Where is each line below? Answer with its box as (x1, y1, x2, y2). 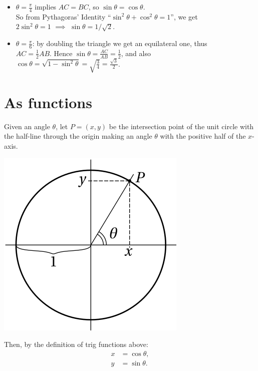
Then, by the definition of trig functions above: (4, 339, 148, 349)
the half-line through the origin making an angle (4, 131, 152, 141)
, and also (121, 48, 151, 58)
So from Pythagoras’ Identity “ (16, 11, 111, 22)
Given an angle (4, 121, 50, 131)
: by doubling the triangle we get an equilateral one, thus (32, 38, 207, 49)
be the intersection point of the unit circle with (109, 121, 254, 131)
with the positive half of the (160, 131, 246, 141)
